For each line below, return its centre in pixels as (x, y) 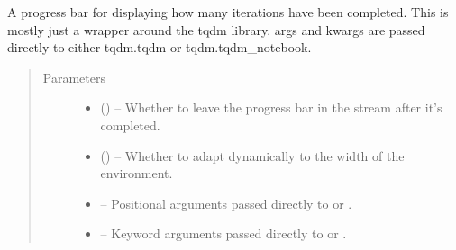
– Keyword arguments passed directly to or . (223, 233)
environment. (137, 173)
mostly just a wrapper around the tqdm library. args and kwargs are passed (216, 29)
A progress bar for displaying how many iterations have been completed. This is (228, 12)
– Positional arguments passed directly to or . (226, 203)
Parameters (74, 77)
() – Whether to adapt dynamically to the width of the (252, 155)
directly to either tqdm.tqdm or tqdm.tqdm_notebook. (160, 47)
